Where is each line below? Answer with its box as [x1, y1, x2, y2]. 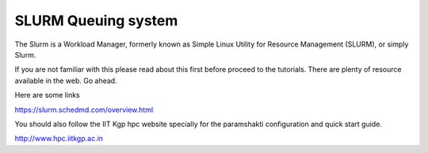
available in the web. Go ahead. [14, 76, 118, 85]
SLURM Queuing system [14, 12, 178, 29]
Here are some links [14, 91, 80, 100]
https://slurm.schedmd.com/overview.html [14, 105, 154, 114]
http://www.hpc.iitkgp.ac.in [14, 134, 103, 144]
